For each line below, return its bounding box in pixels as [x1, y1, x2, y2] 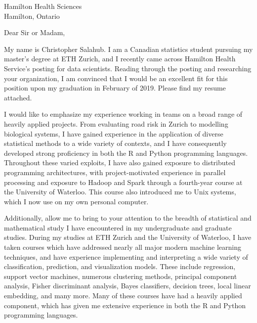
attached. [4, 92, 32, 102]
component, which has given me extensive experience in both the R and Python [4, 300, 246, 310]
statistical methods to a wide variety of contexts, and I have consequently [4, 138, 227, 148]
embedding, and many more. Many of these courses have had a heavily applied [4, 290, 242, 301]
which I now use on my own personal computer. [4, 196, 149, 206]
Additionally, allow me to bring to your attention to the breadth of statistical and [4, 213, 252, 223]
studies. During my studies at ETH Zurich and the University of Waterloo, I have [4, 232, 252, 242]
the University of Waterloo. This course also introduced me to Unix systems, [4, 186, 236, 197]
